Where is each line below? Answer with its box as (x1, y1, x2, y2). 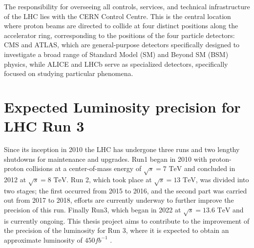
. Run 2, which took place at (66, 174, 152, 185)
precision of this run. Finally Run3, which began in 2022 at (4, 204, 181, 214)
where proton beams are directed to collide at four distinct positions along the (4, 20, 238, 31)
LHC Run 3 (4, 116, 85, 136)
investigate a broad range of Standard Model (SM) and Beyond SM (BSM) (4, 49, 229, 59)
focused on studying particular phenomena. (4, 68, 133, 78)
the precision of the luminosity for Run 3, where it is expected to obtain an (4, 225, 229, 235)
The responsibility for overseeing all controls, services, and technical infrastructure (4, 1, 250, 11)
